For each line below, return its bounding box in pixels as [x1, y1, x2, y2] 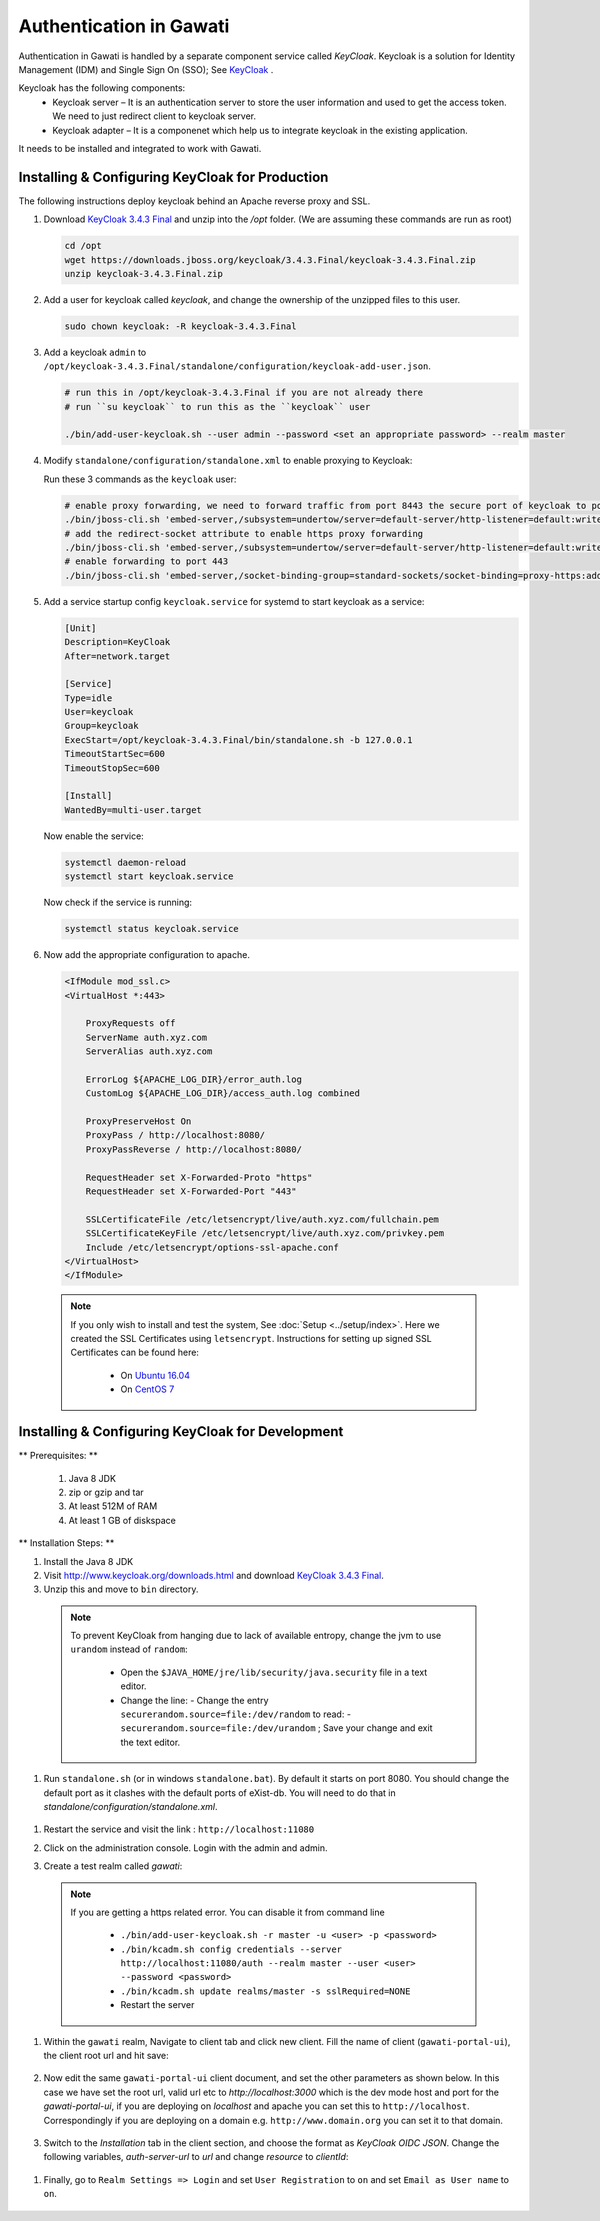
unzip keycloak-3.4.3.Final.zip [64, 268, 224, 279]
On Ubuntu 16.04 [120, 1369, 190, 1381]
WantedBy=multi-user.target [64, 804, 202, 815]
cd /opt [64, 240, 102, 252]
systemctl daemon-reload [64, 856, 187, 868]
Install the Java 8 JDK [43, 1555, 134, 1567]
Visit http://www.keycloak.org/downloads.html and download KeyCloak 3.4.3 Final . [43, 1569, 384, 1581]
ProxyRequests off [85, 1018, 176, 1029]
